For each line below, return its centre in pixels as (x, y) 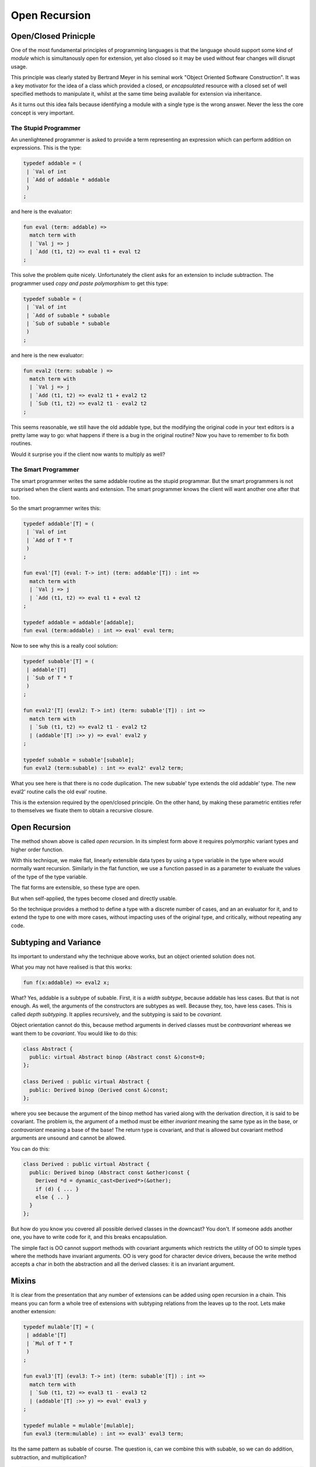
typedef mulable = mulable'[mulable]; (79, 1425)
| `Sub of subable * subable (68, 323)
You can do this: (30, 1149)
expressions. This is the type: (46, 148)
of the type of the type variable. (49, 877)
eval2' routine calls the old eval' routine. (59, 792)
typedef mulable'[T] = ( (59, 1327)
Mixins (23, 1281)
